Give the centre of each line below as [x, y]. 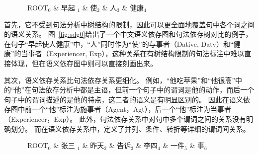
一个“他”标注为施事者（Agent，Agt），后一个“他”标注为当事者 [131, 109]
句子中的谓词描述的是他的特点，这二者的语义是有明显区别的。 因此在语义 [124, 99]
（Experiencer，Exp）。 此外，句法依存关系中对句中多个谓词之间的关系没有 [125, 118]
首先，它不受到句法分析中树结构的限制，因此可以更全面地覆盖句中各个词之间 [129, 24]
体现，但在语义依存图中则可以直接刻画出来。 [84, 63]
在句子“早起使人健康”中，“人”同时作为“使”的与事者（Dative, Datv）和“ [119, 43]
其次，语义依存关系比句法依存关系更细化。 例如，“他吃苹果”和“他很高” [120, 80]
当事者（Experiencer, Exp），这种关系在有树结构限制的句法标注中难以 [133, 53]
